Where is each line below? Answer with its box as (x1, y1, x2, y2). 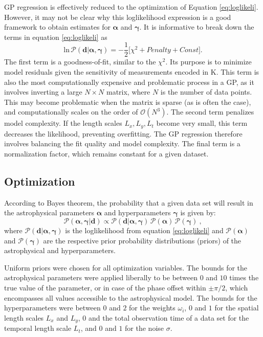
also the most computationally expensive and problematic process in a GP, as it (4, 76, 254, 87)
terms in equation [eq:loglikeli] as (4, 31, 107, 42)
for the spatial (214, 302, 259, 313)
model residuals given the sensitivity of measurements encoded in (4, 66, 209, 77)
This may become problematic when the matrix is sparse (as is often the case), (4, 96, 251, 107)
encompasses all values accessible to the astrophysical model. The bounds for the (4, 292, 257, 303)
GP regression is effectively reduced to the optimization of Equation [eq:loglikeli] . (4, 2, 258, 12)
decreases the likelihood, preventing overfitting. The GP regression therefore (4, 128, 243, 139)
